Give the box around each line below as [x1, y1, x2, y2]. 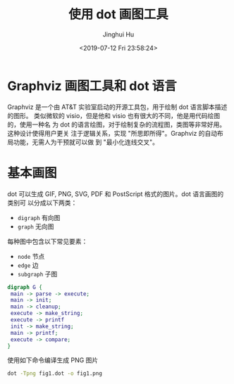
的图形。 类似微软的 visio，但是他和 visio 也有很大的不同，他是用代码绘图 [7, 111, 221, 120]
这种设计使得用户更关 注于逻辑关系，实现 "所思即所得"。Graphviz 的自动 [7, 129, 218, 137]
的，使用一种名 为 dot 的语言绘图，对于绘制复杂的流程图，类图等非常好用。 [7, 120, 226, 129]
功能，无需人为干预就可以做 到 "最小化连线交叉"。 [13, 138, 159, 146]
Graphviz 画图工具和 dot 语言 [7, 78, 178, 94]
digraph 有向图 [17, 213, 61, 222]
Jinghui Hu [102, 30, 135, 39]
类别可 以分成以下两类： [7, 198, 78, 207]
